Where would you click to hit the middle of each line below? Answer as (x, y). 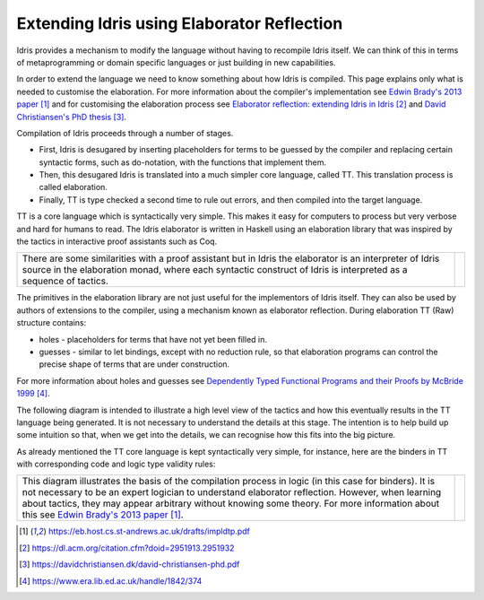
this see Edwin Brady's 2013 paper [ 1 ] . (103, 515)
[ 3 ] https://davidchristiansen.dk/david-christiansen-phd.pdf (130, 564)
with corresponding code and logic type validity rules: (116, 464)
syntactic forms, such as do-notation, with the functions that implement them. (183, 162)
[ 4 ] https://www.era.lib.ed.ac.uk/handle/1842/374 (111, 581)
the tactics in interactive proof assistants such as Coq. (117, 241)
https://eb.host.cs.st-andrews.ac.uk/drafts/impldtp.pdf (149, 531)
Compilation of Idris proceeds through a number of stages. (125, 133)
